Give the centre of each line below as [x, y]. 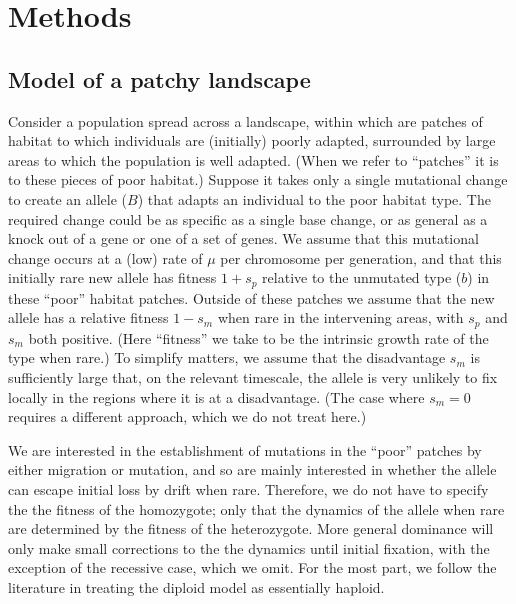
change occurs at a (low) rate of [105, 257]
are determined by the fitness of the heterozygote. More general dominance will [251, 528]
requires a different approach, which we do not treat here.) [187, 416]
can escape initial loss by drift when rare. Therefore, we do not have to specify [248, 488]
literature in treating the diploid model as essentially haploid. [196, 586]
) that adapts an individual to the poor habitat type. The [314, 198]
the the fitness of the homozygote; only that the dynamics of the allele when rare [256, 508]
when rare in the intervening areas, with [340, 317]
